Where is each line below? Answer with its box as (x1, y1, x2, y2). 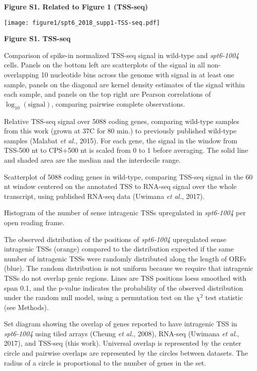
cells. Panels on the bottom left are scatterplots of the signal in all (4, 60, 205, 70)
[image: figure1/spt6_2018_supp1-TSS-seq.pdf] (4, 19, 160, 26)
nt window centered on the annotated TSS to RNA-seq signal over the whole (4, 181, 237, 191)
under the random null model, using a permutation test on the (4, 292, 194, 303)
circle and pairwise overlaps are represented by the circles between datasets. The (4, 348, 248, 358)
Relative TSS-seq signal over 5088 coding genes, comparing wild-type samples (4, 116, 240, 126)
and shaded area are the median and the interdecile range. (4, 154, 181, 165)
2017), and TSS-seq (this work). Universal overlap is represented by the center (4, 338, 242, 348)
